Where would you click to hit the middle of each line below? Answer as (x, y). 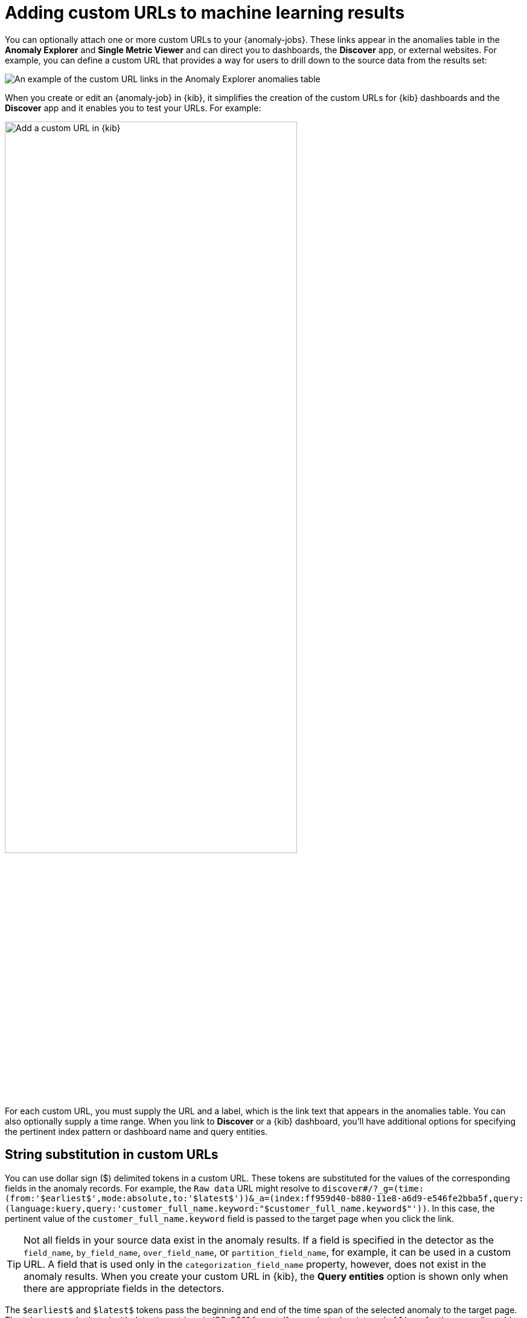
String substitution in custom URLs (112, 1155)
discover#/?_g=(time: (373, 1188)
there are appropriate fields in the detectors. (124, 1288)
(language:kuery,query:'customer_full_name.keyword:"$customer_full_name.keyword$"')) (216, 1208)
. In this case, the (461, 1208)
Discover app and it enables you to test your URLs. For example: (133, 108)
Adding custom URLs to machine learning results (205, 13)
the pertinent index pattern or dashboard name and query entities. (136, 1131)
